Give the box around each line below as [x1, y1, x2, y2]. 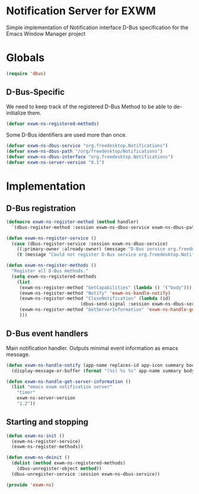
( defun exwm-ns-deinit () [6, 455, 70, 461]
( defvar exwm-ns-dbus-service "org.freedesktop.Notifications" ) [6, 143, 168, 149]
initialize [6, 109, 27, 117]
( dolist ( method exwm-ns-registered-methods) [11, 460, 126, 466]
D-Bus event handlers [6, 329, 89, 339]
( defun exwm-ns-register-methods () [6, 263, 97, 269]
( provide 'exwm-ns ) [6, 482, 54, 488]
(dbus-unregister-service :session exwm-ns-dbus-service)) [11, 471, 161, 477]
